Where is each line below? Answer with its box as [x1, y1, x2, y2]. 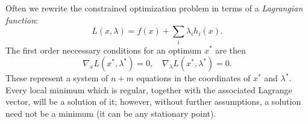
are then [215, 43, 246, 56]
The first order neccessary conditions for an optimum [5, 43, 202, 56]
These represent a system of [5, 72, 108, 84]
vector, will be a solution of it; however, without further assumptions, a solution [5, 95, 301, 108]
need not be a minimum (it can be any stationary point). [5, 107, 216, 119]
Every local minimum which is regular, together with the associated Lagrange [5, 83, 292, 96]
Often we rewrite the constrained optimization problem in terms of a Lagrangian [5, 2, 303, 14]
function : [5, 13, 38, 26]
